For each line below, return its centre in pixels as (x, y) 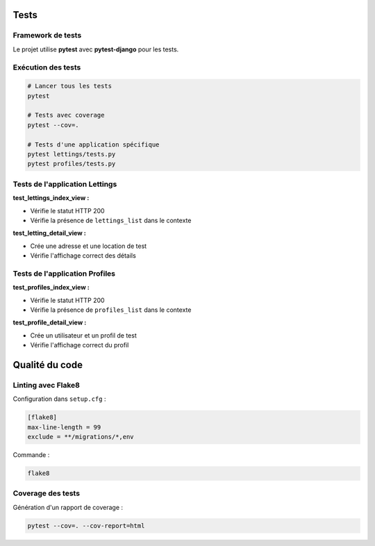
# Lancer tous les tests (70, 86)
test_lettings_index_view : (51, 198)
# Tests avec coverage (66, 115)
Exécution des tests (47, 67)
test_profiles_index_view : (51, 288)
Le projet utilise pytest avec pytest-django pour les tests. (96, 49)
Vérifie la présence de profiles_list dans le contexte (111, 310)
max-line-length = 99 (64, 427)
